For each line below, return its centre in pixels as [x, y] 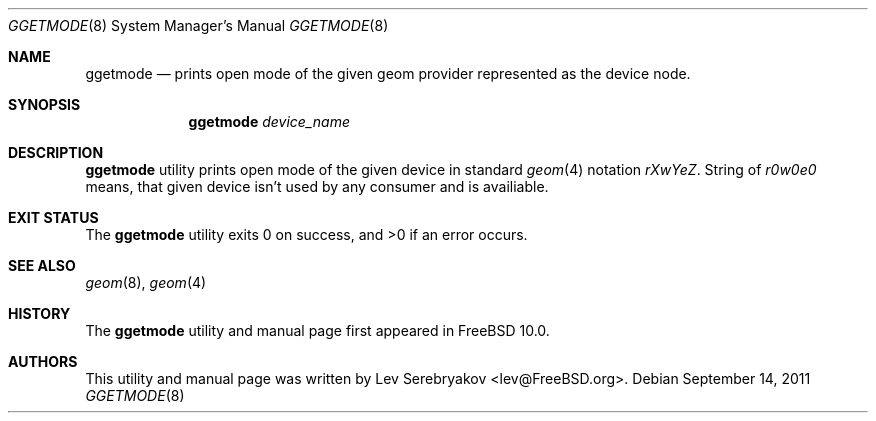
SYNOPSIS [44, 104]
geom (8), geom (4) [146, 282]
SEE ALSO [42, 265]
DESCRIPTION [56, 152]
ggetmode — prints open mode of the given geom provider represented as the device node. [388, 73]
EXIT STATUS [53, 217]
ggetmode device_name [269, 121]
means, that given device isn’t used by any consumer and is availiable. [317, 186]
